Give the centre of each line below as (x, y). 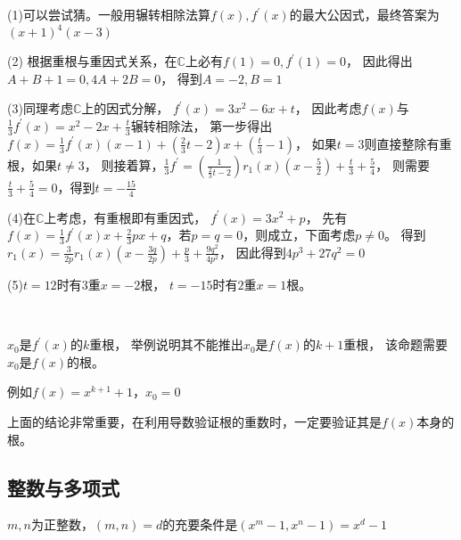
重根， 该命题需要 (396, 344)
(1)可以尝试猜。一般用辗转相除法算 (109, 14)
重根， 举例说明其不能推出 (166, 344)
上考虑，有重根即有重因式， (125, 217)
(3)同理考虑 (40, 108)
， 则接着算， (124, 164)
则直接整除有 (402, 143)
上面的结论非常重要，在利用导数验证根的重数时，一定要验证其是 (194, 422)
